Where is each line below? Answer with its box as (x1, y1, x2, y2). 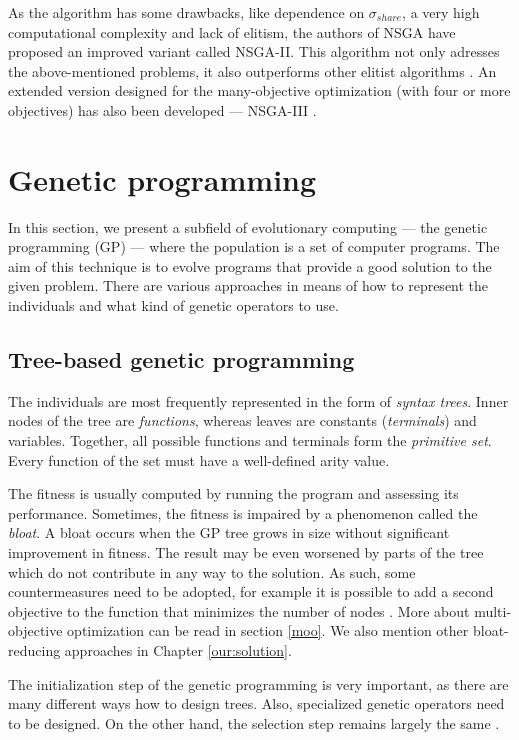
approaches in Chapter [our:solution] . (64, 639, 292, 660)
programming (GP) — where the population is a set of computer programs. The (8, 236, 500, 257)
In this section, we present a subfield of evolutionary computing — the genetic (8, 216, 488, 237)
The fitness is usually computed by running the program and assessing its (8, 483, 459, 504)
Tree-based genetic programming (8, 344, 355, 375)
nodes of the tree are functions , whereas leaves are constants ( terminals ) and (8, 410, 477, 431)
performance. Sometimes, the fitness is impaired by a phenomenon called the (8, 502, 478, 523)
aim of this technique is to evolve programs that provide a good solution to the (8, 255, 492, 276)
